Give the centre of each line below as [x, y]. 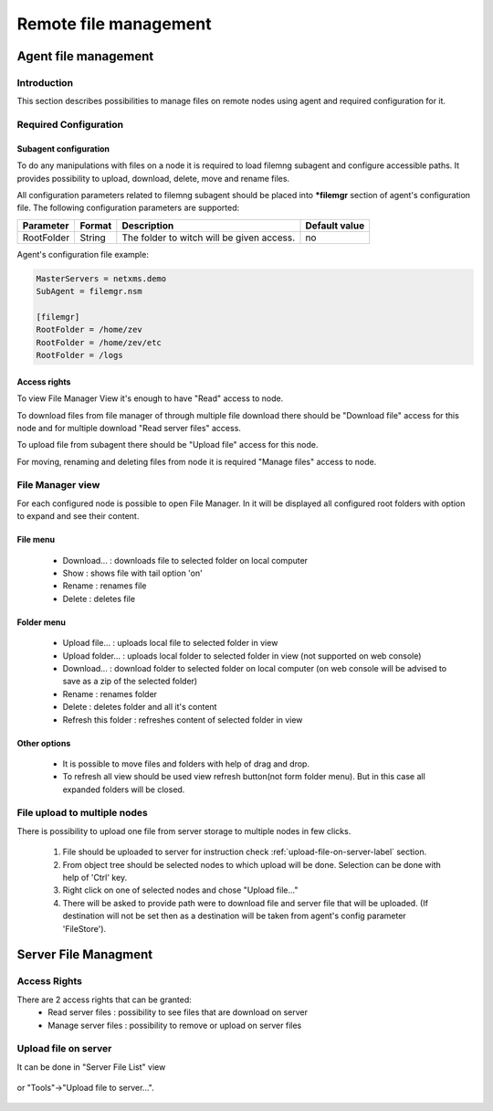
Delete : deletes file [99, 598]
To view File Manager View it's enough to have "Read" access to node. [150, 398]
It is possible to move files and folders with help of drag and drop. [186, 764]
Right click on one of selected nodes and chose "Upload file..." [180, 890]
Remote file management [114, 24]
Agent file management [85, 56]
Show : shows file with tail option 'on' [132, 573]
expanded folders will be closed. [124, 789]
